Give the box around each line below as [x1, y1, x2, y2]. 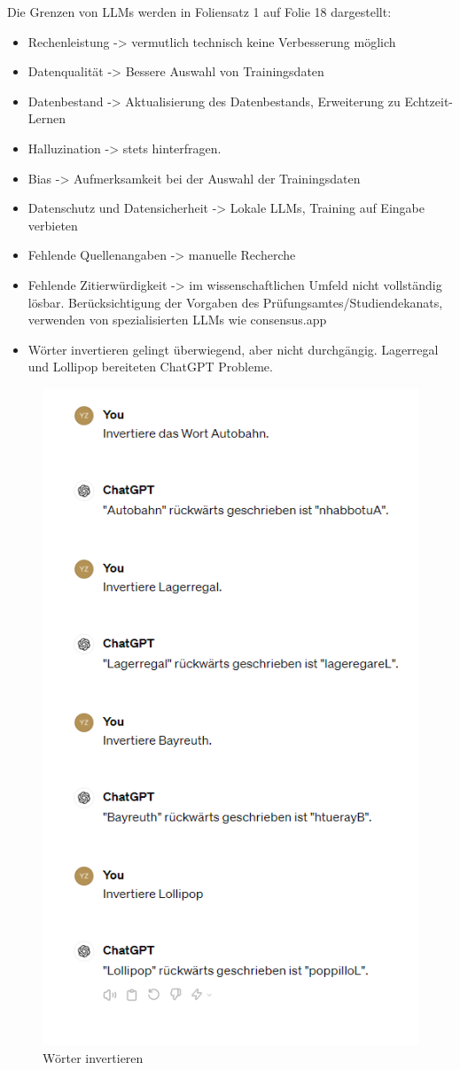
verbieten [27, 215, 78, 234]
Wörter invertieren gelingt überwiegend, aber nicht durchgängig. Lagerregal [27, 340, 439, 358]
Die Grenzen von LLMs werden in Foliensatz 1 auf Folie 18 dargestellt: [7, 3, 392, 20]
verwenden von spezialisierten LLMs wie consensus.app [27, 310, 327, 329]
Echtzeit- [404, 91, 454, 110]
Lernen [27, 109, 66, 128]
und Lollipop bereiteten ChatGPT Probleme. [27, 357, 273, 376]
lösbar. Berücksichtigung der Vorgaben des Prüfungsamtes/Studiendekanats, [27, 293, 443, 311]
